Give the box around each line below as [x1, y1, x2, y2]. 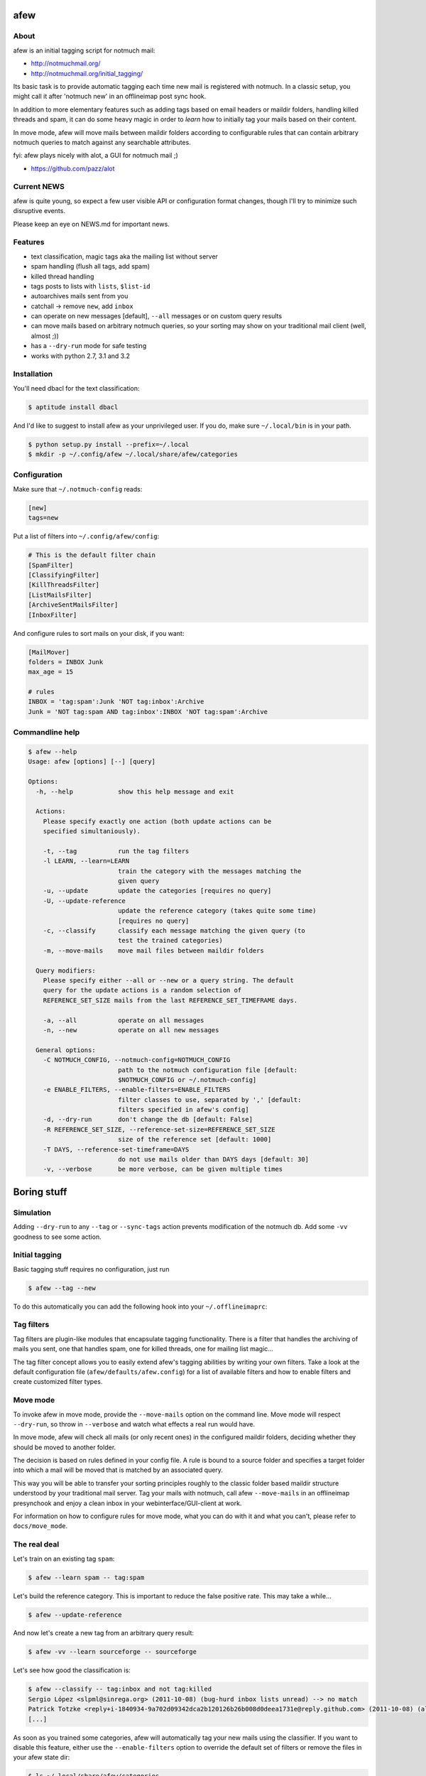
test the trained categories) [117, 936, 223, 945]
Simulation [13, 1208, 51, 1218]
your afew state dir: [13, 1753, 70, 1762]
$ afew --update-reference [28, 1610, 122, 1619]
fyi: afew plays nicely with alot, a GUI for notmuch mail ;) [13, 151, 178, 160]
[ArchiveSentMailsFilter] [28, 601, 119, 609]
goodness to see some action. [13, 1233, 102, 1241]
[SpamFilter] [28, 561, 74, 569]
